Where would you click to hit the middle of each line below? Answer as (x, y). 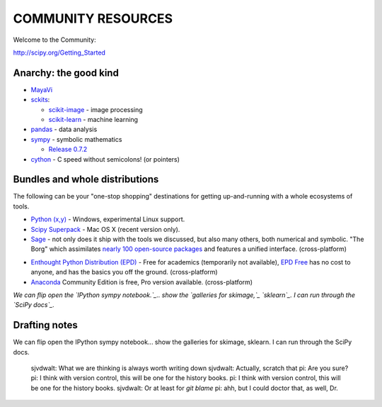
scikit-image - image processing (95, 109)
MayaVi (42, 89)
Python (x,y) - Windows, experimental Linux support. (108, 219)
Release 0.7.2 (68, 150)
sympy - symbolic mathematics (76, 139)
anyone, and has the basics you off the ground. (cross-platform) (125, 272)
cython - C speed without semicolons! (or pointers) (105, 159)
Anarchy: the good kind (66, 73)
